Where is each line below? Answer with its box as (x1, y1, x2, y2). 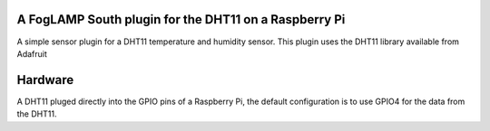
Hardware (16, 72, 74, 88)
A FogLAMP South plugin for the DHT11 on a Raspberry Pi (16, 12, 346, 27)
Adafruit (16, 48, 47, 59)
